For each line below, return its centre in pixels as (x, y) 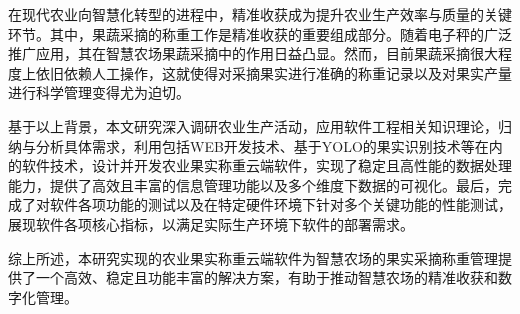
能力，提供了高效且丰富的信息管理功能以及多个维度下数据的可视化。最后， (253, 184)
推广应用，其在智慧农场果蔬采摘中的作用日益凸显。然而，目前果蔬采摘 (239, 53)
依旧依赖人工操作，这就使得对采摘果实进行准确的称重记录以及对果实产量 (273, 72)
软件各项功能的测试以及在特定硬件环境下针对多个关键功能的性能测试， (280, 204)
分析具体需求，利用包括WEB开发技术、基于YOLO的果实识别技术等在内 (269, 145)
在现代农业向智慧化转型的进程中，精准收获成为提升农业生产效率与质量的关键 (260, 14)
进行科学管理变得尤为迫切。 (99, 92)
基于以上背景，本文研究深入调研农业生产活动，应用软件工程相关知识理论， (253, 125)
